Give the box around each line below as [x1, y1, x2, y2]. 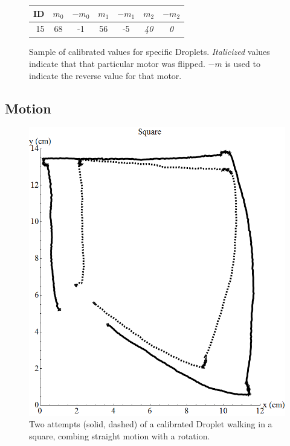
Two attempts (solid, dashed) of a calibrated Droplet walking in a [29, 418, 272, 430]
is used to [225, 57, 260, 70]
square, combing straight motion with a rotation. [29, 429, 210, 442]
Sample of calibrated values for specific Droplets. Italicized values [29, 45, 270, 58]
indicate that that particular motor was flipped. [29, 57, 205, 70]
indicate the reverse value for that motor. [29, 69, 182, 81]
